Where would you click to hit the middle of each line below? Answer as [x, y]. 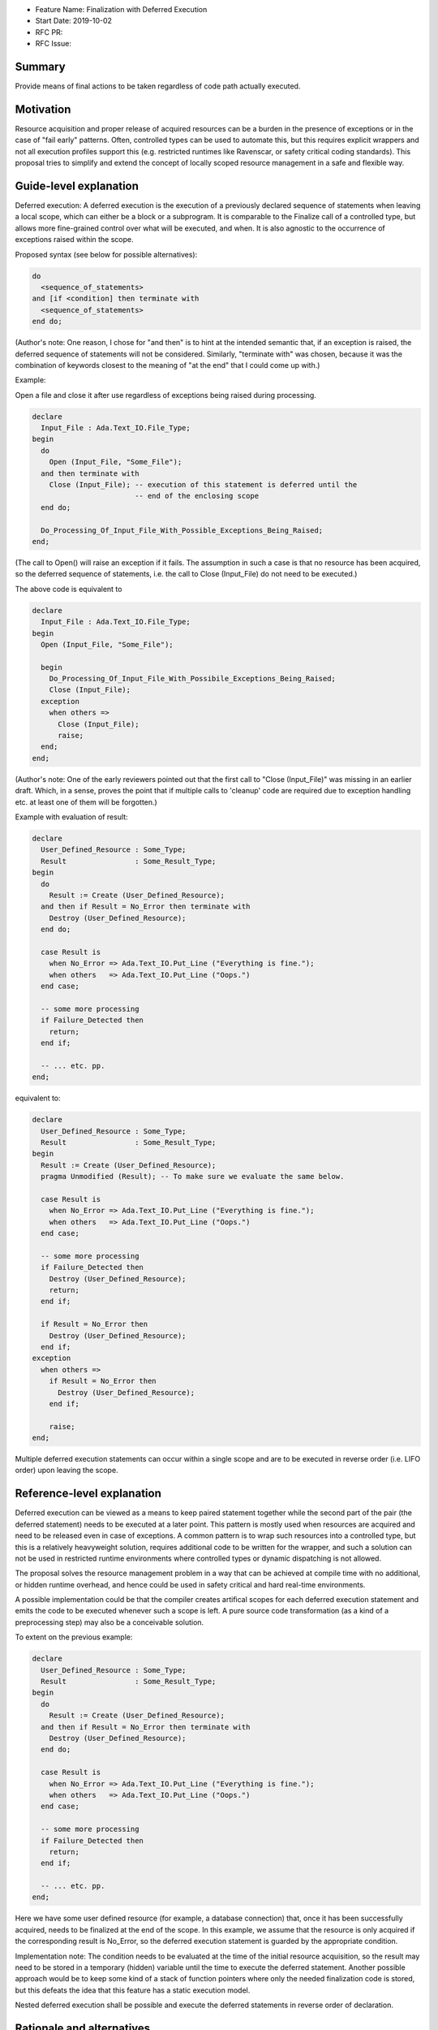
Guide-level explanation [77, 186]
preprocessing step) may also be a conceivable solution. [109, 1622]
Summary [40, 66]
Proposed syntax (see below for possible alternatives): [106, 254]
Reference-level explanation [88, 1494]
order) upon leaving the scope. [67, 1471]
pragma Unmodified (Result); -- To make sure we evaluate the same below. [193, 1177]
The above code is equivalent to [69, 589]
